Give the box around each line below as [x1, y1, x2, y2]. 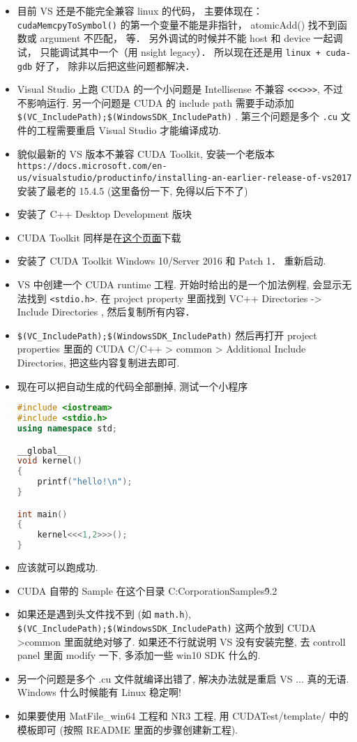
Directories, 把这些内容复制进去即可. [17, 355, 180, 370]
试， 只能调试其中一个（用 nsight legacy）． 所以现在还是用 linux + [17, 44, 321, 59]
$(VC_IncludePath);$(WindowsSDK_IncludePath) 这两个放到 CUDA [17, 620, 317, 635]
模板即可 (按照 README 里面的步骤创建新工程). [17, 722, 238, 736]
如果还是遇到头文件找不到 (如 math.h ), [17, 607, 191, 621]
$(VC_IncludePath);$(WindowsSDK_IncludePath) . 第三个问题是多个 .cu [17, 109, 337, 124]
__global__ [17, 445, 68, 456]
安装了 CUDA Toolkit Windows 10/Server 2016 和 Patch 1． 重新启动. [17, 253, 326, 268]
